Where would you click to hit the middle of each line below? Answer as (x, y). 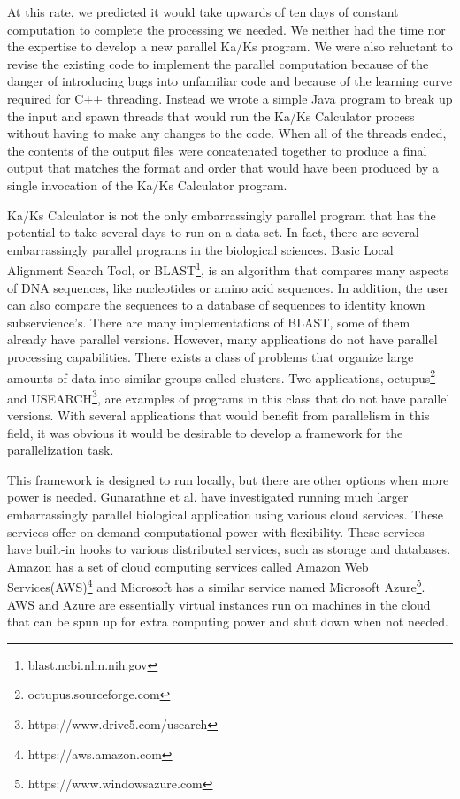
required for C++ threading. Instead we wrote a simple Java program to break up (230, 98)
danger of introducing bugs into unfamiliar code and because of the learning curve (230, 81)
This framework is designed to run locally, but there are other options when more (228, 479)
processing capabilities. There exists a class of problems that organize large (211, 356)
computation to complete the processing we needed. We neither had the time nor (226, 29)
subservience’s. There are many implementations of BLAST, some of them (209, 322)
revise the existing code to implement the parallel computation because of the (218, 63)
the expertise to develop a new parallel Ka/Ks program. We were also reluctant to (230, 46)
